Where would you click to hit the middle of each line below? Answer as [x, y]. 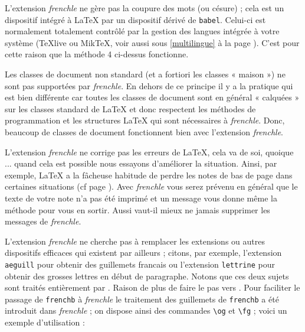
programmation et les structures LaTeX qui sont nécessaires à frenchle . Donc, [145, 120]
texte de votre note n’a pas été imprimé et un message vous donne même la [141, 198]
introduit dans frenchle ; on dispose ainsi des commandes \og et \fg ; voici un [146, 310]
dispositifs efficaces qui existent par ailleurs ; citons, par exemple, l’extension [143, 253]
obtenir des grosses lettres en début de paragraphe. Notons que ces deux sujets [147, 276]
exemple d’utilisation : [45, 322]
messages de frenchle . [43, 221]
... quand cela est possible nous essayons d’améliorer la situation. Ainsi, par [141, 163]
